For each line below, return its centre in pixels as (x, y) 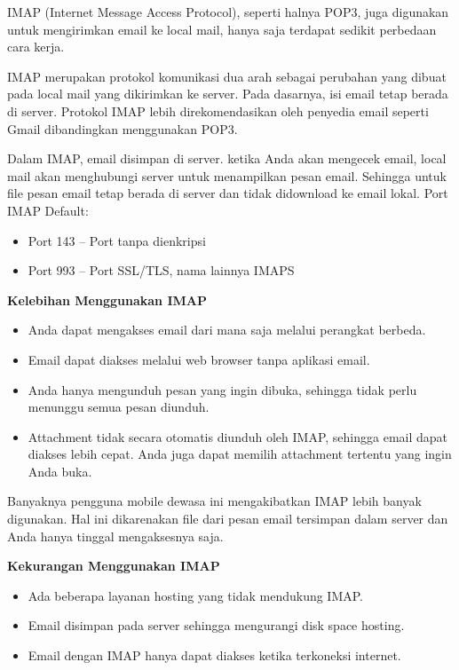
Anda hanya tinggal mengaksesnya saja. (115, 536)
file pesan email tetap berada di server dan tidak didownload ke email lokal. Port (228, 193)
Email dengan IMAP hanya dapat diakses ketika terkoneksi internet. (214, 655)
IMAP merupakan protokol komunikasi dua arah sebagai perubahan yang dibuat (227, 76)
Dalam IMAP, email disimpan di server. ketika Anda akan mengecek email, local (227, 158)
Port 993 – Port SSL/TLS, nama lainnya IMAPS (161, 270)
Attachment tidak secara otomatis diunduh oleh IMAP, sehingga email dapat (238, 436)
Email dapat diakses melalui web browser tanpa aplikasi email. (199, 359)
